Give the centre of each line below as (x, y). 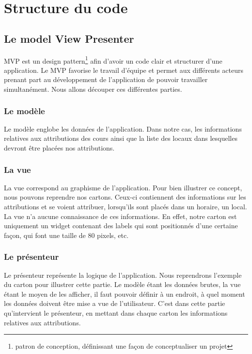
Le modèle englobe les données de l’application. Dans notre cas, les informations (123, 128)
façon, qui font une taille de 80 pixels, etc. (66, 235)
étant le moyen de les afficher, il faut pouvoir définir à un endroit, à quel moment (125, 294)
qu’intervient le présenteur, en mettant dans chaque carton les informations (116, 312)
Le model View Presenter (69, 38)
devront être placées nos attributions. (59, 148)
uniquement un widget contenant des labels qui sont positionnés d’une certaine (121, 226)
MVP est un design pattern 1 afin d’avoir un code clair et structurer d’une (113, 60)
